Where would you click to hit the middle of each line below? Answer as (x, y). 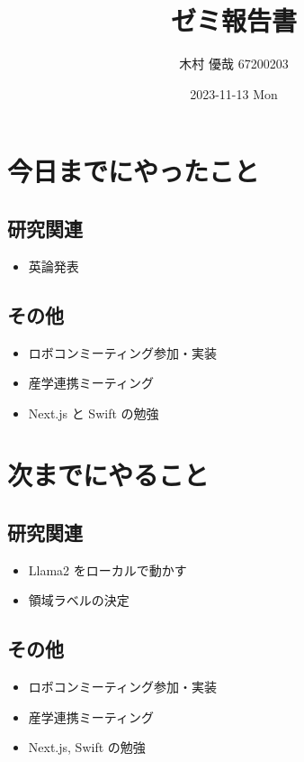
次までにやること (108, 475)
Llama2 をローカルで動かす (107, 569)
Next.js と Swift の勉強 (94, 413)
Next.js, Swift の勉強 (87, 747)
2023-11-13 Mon (234, 93)
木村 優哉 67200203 (234, 64)
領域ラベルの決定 (79, 600)
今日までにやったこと (134, 171)
